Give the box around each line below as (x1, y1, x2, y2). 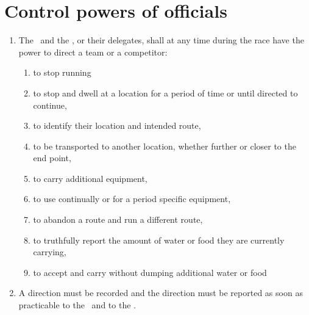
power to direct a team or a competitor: (18, 45, 168, 58)
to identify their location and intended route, (33, 119, 201, 132)
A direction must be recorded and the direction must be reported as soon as (18, 286, 303, 299)
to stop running (33, 66, 91, 79)
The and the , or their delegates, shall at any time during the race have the (18, 34, 304, 46)
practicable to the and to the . (18, 299, 136, 311)
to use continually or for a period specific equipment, (33, 192, 231, 205)
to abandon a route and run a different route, (33, 213, 203, 226)
